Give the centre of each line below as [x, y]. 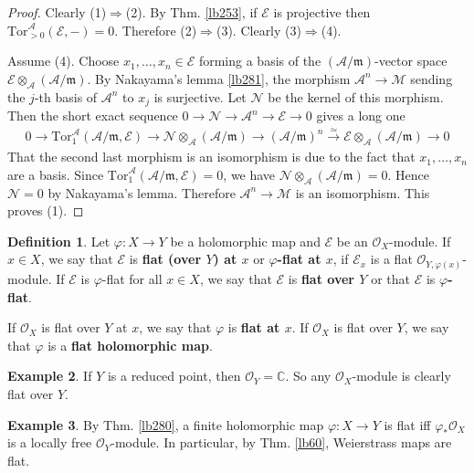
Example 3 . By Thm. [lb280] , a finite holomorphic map [166, 424]
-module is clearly [401, 376]
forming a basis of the [260, 61]
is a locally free [50, 442]
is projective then [322, 12]
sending [432, 78]
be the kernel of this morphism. [356, 96]
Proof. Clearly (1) [57, 12]
